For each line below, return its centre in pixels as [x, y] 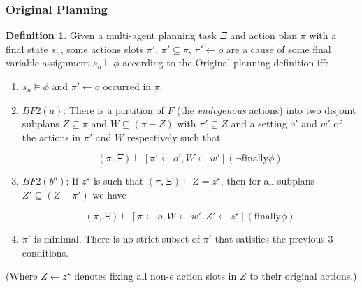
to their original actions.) [303, 276]
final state [27, 49]
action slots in [207, 276]
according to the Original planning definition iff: [225, 63]
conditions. [45, 252]
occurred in [127, 86]
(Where [22, 276]
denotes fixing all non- [122, 276]
